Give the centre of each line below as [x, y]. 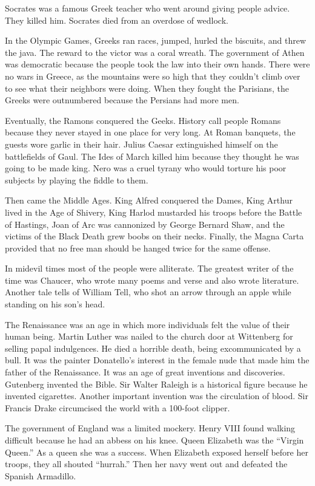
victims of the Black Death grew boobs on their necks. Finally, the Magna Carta [154, 236]
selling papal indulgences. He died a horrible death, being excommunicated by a [153, 348]
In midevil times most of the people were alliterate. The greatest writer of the [149, 268]
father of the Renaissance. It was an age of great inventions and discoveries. [145, 372]
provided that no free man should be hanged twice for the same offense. [138, 248]
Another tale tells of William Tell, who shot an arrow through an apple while [148, 292]
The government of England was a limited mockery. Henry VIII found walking [150, 428]
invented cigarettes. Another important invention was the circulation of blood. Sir [157, 396]
